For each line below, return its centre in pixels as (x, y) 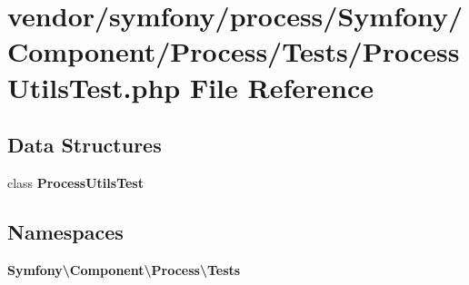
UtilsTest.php (94, 87)
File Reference (282, 87)
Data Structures (85, 145)
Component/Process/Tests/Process (234, 51)
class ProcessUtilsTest (75, 182)
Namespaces (65, 231)
